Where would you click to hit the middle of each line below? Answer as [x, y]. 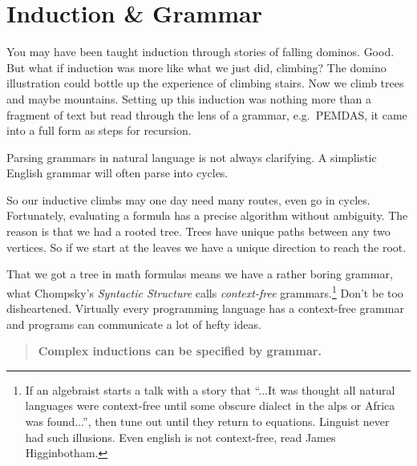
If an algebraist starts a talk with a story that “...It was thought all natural [210, 389]
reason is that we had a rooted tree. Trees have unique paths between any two [198, 231]
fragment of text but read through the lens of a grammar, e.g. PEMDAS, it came [207, 114]
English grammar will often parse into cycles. [117, 173]
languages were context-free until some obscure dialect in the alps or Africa [210, 405]
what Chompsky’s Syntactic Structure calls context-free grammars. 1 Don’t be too [205, 291]
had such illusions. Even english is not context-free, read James [180, 437]
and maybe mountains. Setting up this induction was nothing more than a [189, 98]
